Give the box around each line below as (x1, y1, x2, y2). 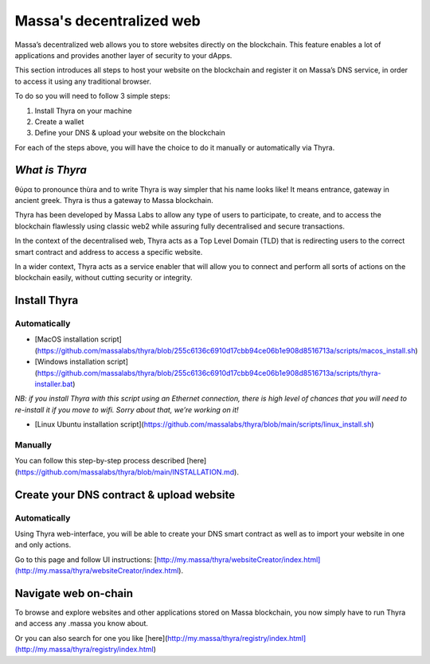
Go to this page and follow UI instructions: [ (14, 554, 157, 564)
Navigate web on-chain (14, 586, 133, 600)
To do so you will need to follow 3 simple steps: (14, 92, 170, 101)
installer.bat (34, 379, 73, 389)
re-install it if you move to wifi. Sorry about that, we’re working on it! (14, 404, 239, 414)
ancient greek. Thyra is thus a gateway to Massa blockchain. (14, 195, 214, 205)
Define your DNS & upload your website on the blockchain (34, 128, 226, 138)
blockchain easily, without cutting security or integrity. (14, 273, 193, 283)
